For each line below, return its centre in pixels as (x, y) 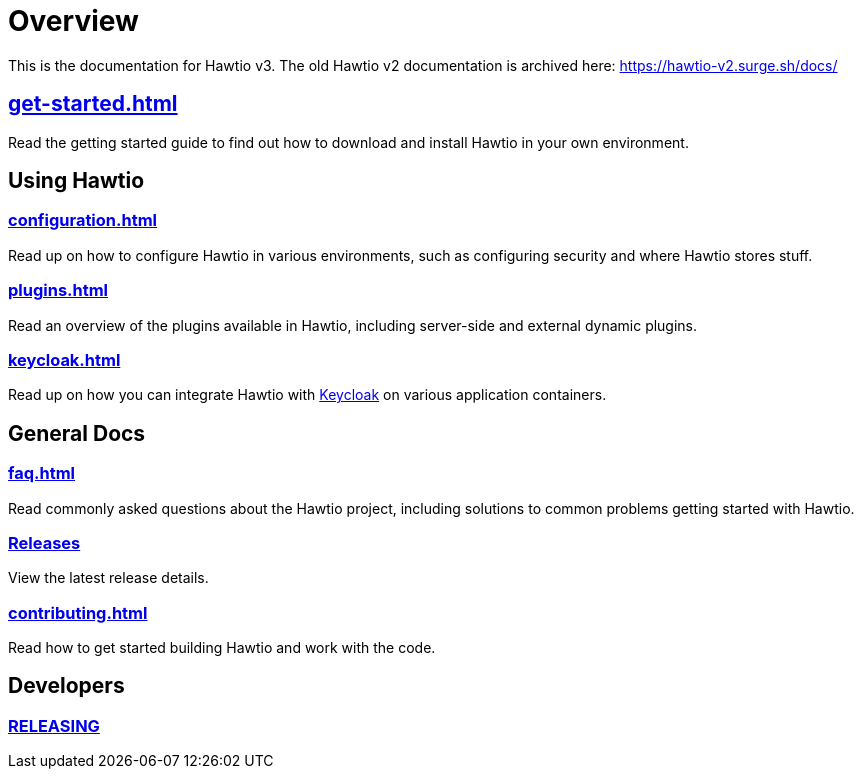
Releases (44, 542)
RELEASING (54, 725)
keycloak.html (64, 359)
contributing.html (78, 612)
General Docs (77, 433)
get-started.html (93, 104)
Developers (66, 686)
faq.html (42, 473)
